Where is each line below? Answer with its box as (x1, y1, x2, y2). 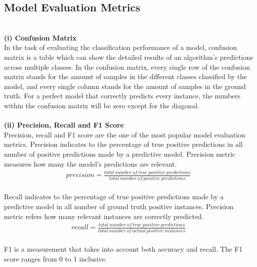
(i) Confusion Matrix (4, 32, 77, 43)
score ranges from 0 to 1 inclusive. (4, 253, 107, 264)
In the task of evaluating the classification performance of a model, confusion (4, 42, 237, 52)
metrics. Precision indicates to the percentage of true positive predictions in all (4, 139, 243, 149)
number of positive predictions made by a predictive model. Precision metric (4, 148, 236, 159)
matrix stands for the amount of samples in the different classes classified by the (4, 71, 247, 82)
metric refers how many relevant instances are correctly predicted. (4, 211, 204, 221)
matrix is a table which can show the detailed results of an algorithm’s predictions (4, 51, 253, 62)
